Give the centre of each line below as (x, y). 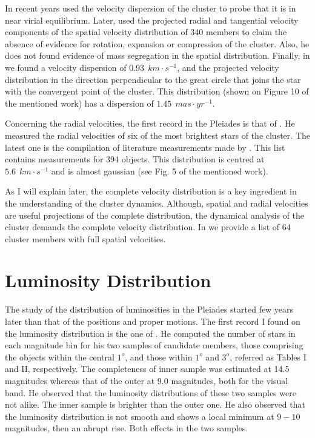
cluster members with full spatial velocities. (85, 238)
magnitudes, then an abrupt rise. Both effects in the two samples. (127, 428)
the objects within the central (60, 357)
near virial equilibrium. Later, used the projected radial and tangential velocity (152, 20)
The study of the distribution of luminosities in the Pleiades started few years (149, 309)
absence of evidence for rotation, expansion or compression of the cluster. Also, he (157, 43)
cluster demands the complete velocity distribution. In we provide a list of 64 (148, 227)
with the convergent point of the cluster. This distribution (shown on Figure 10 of (157, 91)
